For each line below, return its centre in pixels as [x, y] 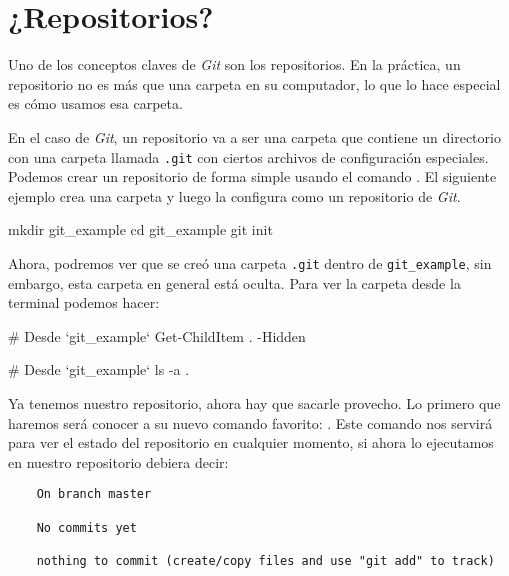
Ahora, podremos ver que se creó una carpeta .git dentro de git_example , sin [250, 262]
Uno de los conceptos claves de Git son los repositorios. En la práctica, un [234, 64]
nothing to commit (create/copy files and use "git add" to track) [265, 560]
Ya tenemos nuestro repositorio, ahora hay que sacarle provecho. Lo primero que [254, 402]
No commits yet [86, 527]
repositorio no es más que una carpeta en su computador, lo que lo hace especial [254, 83]
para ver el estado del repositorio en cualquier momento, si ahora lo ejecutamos [251, 442]
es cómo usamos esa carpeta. [95, 103]
